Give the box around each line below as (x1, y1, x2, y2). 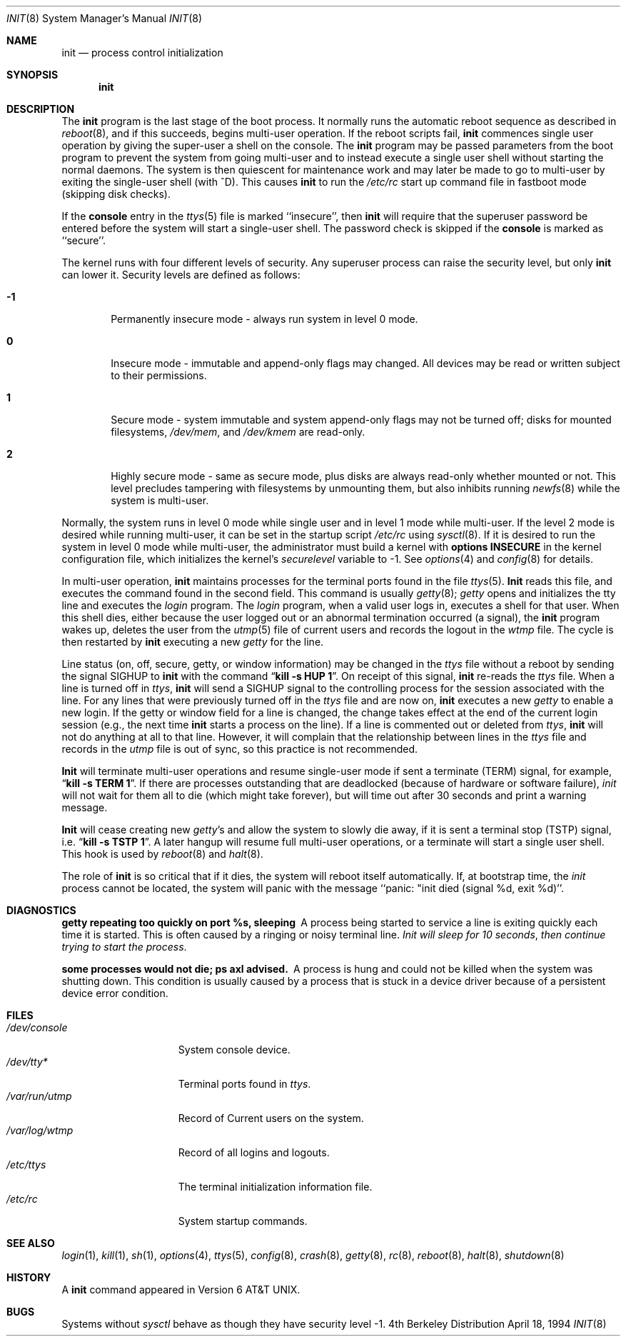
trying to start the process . (61, 941, 187, 953)
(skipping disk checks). (61, 188, 171, 200)
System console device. (178, 1043, 291, 1056)
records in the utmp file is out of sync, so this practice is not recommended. (61, 743, 418, 755)
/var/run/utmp (6, 1090, 72, 1102)
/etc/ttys (6, 1158, 46, 1171)
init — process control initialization (61, 46, 223, 59)
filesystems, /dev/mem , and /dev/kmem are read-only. (111, 426, 365, 438)
